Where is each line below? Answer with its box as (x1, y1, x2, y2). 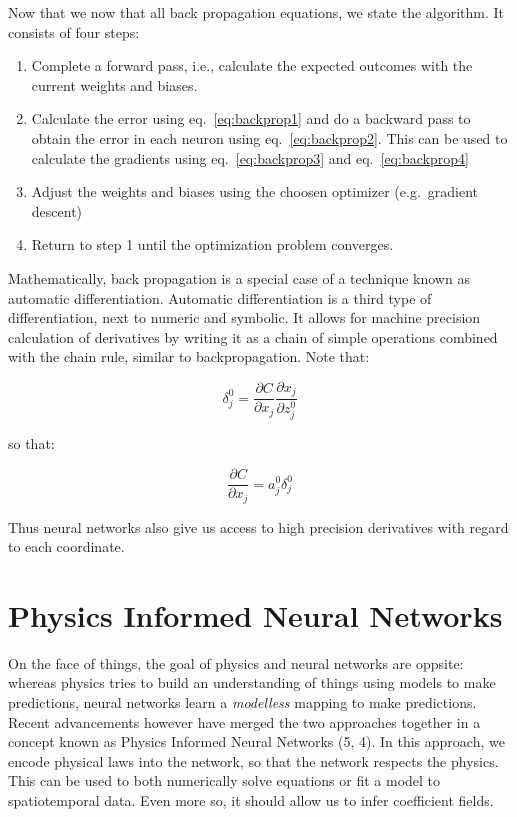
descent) (31, 200, 83, 221)
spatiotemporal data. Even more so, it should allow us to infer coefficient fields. (8, 790, 494, 811)
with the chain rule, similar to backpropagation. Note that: (8, 346, 370, 367)
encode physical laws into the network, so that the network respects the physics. (8, 750, 499, 771)
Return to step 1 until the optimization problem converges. (31, 234, 394, 255)
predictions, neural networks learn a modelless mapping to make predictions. (8, 692, 477, 713)
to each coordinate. (8, 536, 125, 557)
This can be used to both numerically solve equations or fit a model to (8, 770, 441, 791)
